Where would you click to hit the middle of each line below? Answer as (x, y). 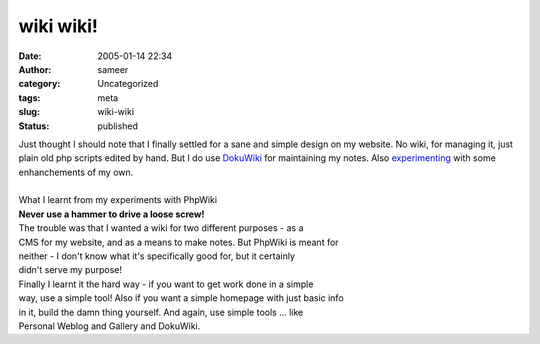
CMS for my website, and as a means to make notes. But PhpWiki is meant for (178, 242)
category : (39, 84)
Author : (35, 69)
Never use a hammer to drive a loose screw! (111, 214)
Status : (34, 126)
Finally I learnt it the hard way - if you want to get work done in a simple (166, 284)
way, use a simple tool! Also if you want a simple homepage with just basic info (181, 298)
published (118, 126)
